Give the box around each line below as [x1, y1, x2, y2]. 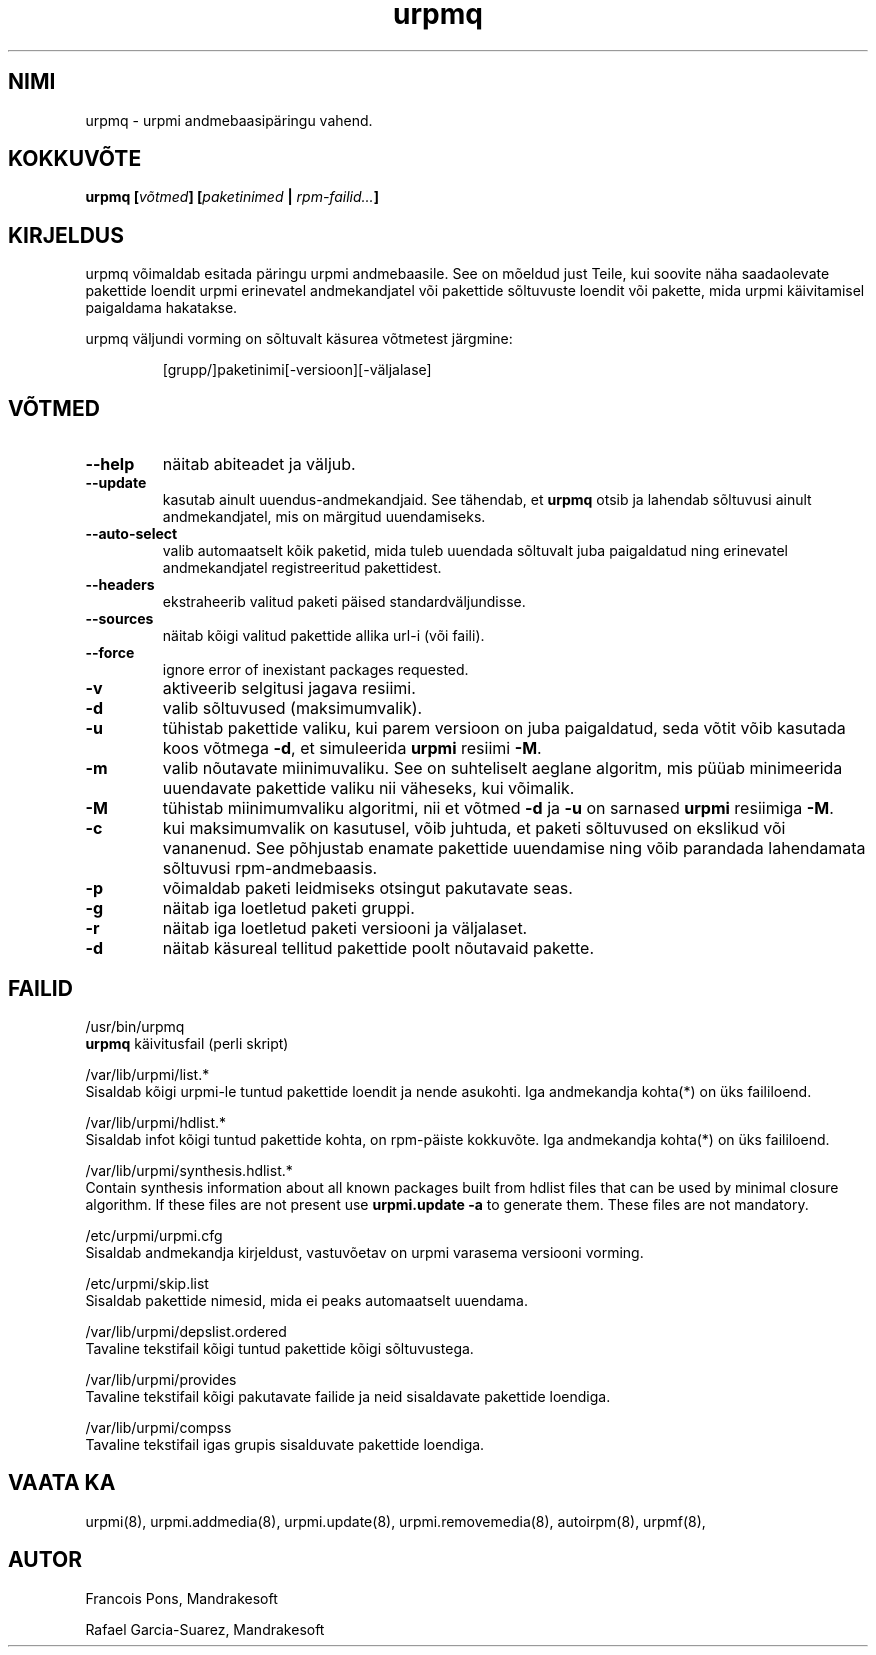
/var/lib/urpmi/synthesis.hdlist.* [85, 1161, 293, 1179]
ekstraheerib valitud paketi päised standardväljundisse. [162, 593, 526, 611]
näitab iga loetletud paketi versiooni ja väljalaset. [162, 918, 528, 939]
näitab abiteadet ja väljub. [162, 454, 356, 475]
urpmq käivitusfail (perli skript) [85, 1034, 289, 1052]
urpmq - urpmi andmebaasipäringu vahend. [85, 111, 373, 129]
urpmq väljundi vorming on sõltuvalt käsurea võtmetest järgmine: [85, 330, 513, 348]
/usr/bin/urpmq [85, 1017, 185, 1035]
